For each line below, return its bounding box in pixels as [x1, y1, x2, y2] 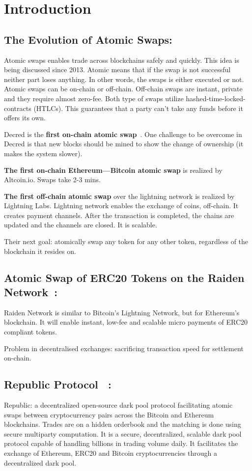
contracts [4, 103, 31, 113]
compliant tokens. [4, 327, 57, 337]
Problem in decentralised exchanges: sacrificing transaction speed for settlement [4, 343, 244, 353]
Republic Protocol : [4, 377, 112, 392]
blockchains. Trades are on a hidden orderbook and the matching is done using [4, 419, 241, 429]
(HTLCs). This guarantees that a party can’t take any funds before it [33, 103, 243, 113]
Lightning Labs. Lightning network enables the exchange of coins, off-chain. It [4, 200, 239, 211]
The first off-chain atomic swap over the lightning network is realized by [4, 191, 235, 201]
